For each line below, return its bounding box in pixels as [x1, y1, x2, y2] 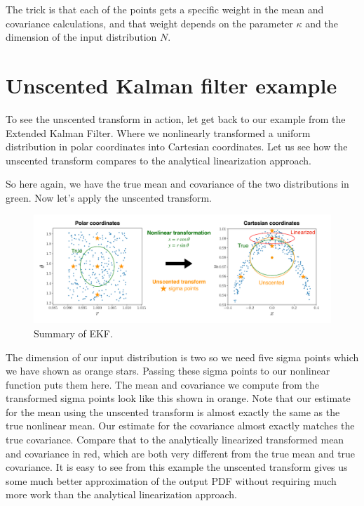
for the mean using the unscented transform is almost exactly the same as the [6, 404, 340, 419]
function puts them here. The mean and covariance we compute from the [6, 377, 319, 391]
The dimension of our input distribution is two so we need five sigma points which [6, 349, 359, 364]
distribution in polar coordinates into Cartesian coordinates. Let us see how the [6, 139, 348, 154]
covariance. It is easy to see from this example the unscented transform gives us [6, 460, 348, 474]
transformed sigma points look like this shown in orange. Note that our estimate [6, 391, 351, 406]
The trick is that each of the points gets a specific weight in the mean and [6, 2, 324, 16]
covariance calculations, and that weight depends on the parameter [6, 15, 293, 30]
